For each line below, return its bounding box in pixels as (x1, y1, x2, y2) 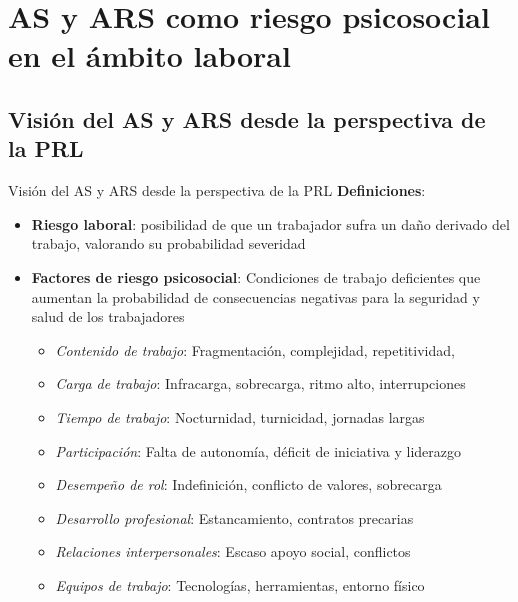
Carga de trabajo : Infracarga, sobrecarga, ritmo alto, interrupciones (55, 373, 466, 394)
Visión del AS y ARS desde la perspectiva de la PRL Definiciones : (8, 180, 426, 201)
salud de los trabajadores (31, 306, 185, 327)
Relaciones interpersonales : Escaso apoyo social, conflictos (55, 541, 411, 562)
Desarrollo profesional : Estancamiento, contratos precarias (55, 507, 414, 528)
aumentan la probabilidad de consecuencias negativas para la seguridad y (31, 286, 480, 307)
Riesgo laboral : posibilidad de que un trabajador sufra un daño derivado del (31, 213, 510, 234)
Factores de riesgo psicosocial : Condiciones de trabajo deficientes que (31, 266, 481, 287)
